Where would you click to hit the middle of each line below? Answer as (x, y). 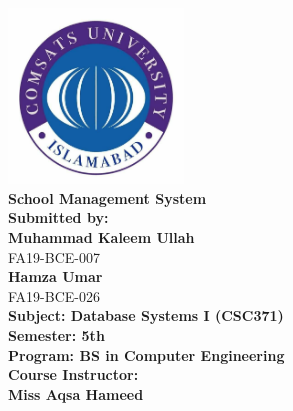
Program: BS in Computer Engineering (146, 354)
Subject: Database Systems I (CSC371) (146, 315)
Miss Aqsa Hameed (76, 393)
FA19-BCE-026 (54, 295)
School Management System (107, 197)
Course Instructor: (73, 374)
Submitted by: (58, 217)
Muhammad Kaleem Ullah (101, 236)
